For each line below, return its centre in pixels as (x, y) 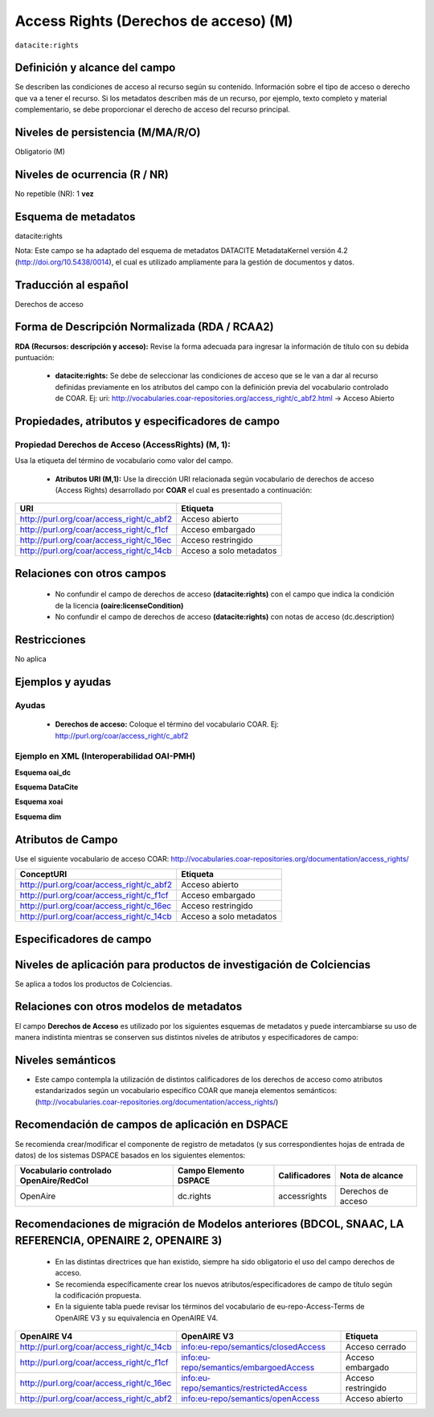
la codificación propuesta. (98, 1296)
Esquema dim (38, 817)
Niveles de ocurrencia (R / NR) (92, 174)
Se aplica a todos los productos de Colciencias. (94, 984)
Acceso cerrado (376, 1347)
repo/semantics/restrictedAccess (244, 1388)
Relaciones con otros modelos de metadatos (129, 1007)
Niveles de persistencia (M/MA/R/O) (108, 133)
